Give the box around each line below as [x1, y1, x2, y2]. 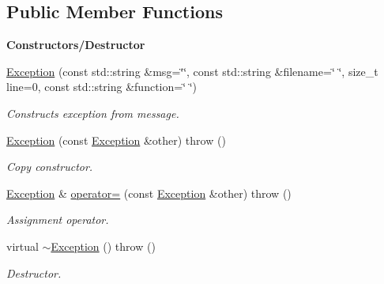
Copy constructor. [6, 158, 93, 175]
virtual [6, 237, 39, 254]
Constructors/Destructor [6, 36, 145, 53]
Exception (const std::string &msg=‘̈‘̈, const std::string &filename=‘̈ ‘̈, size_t [6, 62, 378, 79]
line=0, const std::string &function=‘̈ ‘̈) [6, 78, 198, 95]
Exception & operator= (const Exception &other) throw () [6, 184, 292, 201]
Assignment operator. [6, 211, 109, 228]
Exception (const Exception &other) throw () [6, 131, 226, 148]
